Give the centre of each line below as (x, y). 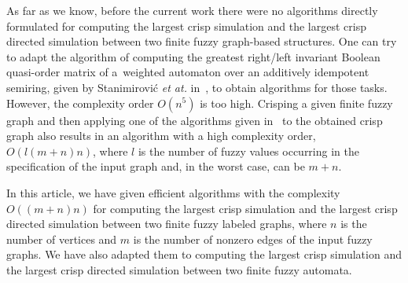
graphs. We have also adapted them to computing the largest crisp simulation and (204, 254)
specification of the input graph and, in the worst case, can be (156, 166)
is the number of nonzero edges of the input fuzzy (253, 239)
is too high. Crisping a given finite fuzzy (296, 103)
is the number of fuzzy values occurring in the (248, 151)
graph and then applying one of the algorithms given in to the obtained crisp (195, 120)
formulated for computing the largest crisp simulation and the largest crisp (186, 26)
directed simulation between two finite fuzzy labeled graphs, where (167, 224)
